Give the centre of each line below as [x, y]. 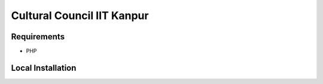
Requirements [38, 37]
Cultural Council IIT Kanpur [80, 15]
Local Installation [44, 68]
